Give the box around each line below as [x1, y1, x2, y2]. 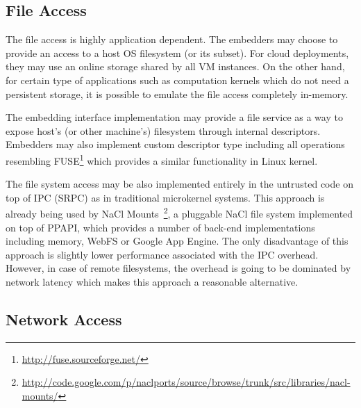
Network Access [6, 309, 122, 329]
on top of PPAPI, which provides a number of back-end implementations [6, 220, 315, 234]
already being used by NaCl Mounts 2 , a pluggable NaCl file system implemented [6, 204, 353, 221]
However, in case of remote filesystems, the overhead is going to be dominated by [6, 261, 351, 275]
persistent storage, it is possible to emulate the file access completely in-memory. [6, 86, 349, 101]
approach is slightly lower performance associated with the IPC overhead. [6, 247, 319, 261]
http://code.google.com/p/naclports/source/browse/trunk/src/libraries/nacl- [22, 375, 351, 389]
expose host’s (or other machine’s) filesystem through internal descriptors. [6, 123, 321, 138]
